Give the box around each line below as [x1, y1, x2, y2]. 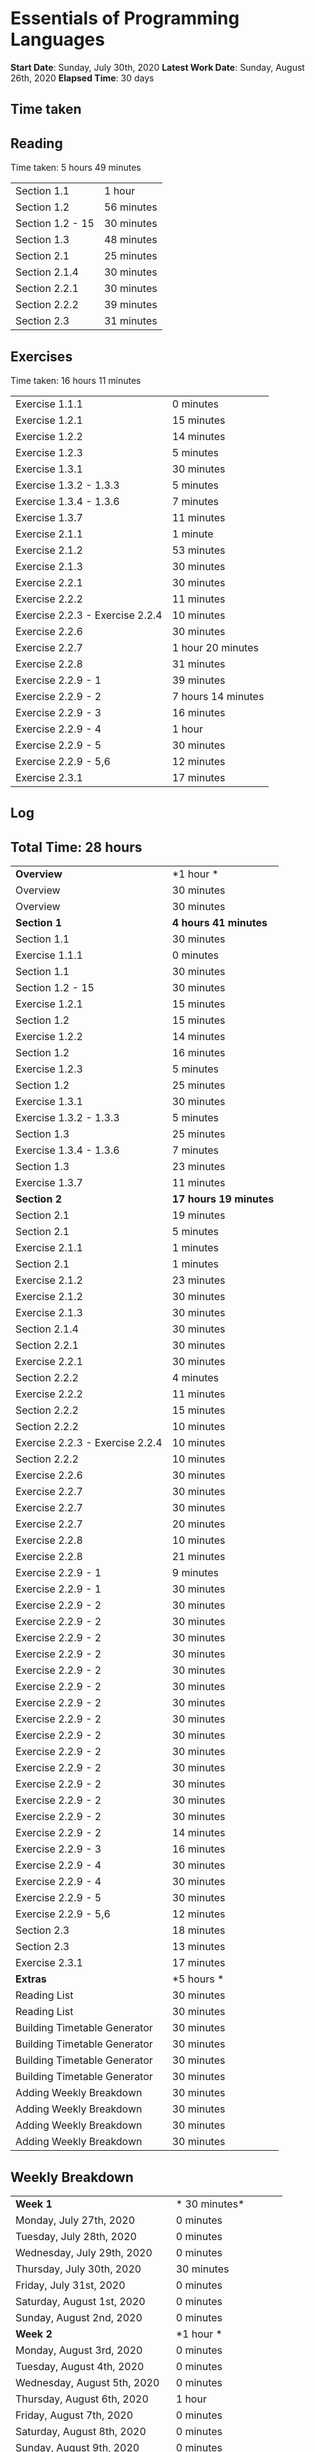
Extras [15, 1972, 47, 1986]
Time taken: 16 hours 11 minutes [10, 374, 142, 386]
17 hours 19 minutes [171, 1192, 275, 1206]
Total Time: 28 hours [10, 838, 143, 856]
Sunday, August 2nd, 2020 [15, 2310, 143, 2324]
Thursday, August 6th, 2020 [15, 2392, 149, 2406]
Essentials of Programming [10, 7, 240, 30]
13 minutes [171, 1940, 226, 1954]
